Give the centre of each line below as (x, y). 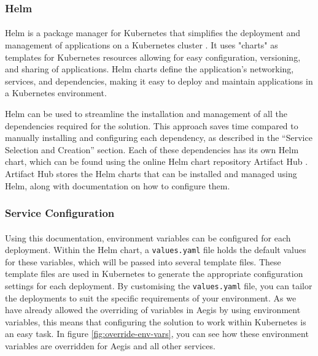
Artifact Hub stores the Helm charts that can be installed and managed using (151, 173)
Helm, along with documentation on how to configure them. (118, 185)
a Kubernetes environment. (56, 93)
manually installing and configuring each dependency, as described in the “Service (159, 138)
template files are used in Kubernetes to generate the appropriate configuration (154, 274)
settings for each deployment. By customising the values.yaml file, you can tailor (159, 286)
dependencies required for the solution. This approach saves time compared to (152, 125)
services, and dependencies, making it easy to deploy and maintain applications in (159, 81)
